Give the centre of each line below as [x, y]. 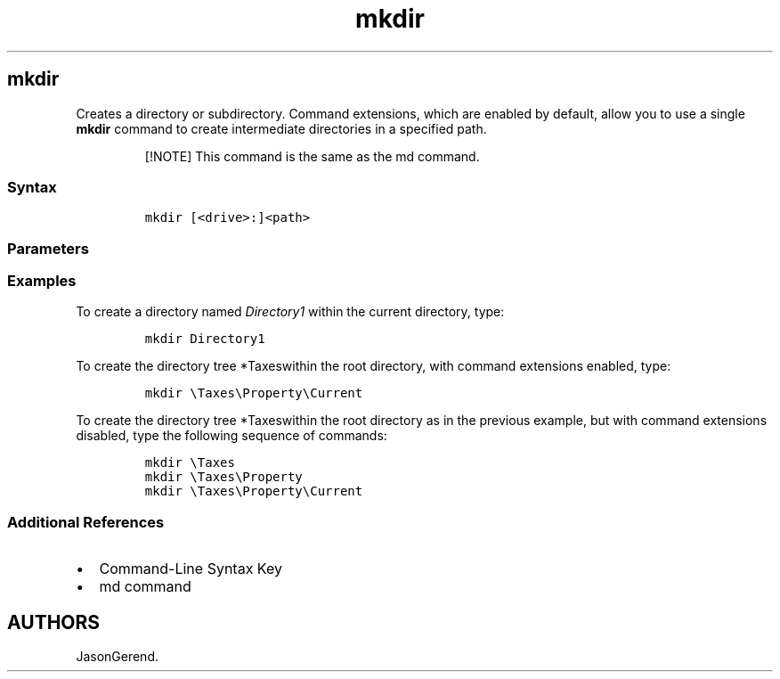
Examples [42, 281]
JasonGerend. [117, 657]
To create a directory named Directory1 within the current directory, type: [290, 312]
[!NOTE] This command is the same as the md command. [312, 156]
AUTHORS [54, 622]
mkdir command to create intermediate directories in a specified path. [281, 128]
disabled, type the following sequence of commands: [232, 436]
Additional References [86, 522]
